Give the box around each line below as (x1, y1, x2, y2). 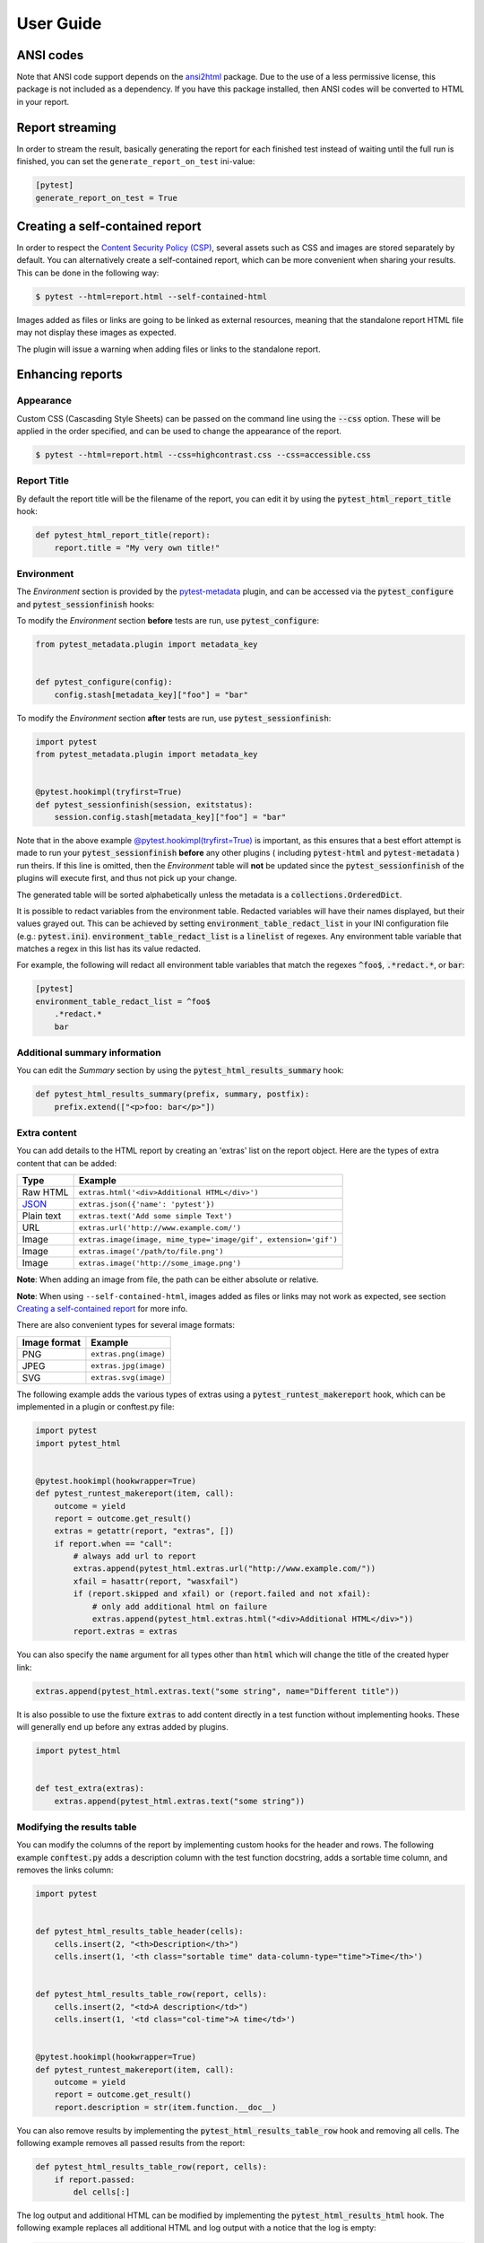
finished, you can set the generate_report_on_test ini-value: (16, 156, 255, 167)
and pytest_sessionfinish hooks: (16, 598, 155, 609)
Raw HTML (22, 1186, 69, 1199)
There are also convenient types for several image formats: (16, 1320, 235, 1331)
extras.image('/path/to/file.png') (78, 1246, 224, 1256)
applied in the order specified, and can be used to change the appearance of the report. (16, 426, 342, 437)
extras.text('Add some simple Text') (78, 1211, 233, 1220)
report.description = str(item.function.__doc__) (54, 2102, 277, 2112)
